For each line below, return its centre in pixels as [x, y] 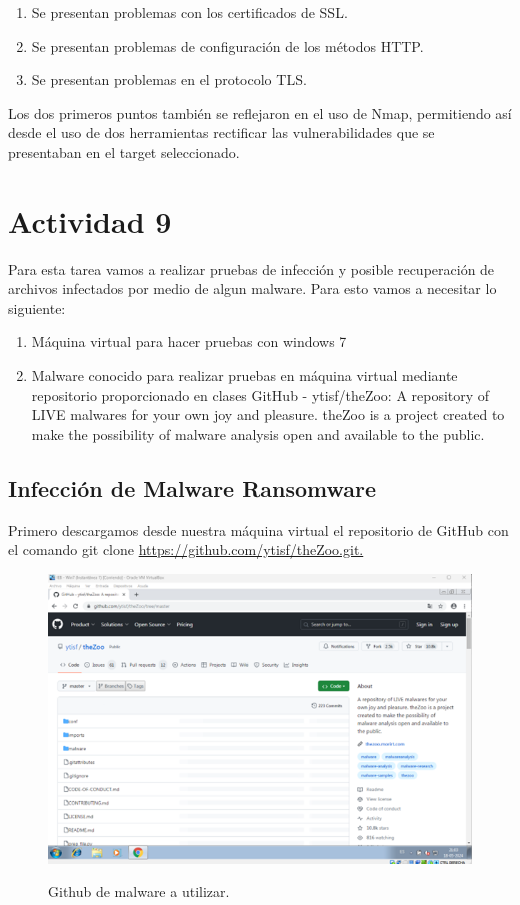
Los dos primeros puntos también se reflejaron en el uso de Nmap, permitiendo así [260, 112]
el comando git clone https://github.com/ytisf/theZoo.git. [186, 549]
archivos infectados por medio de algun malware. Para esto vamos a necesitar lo [252, 288]
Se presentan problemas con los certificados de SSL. [189, 12]
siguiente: [37, 307]
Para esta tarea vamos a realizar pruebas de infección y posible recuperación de [251, 268]
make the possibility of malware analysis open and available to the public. [258, 433]
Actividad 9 [90, 220]
